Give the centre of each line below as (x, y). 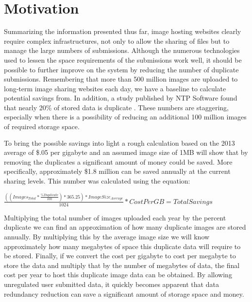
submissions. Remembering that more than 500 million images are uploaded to (121, 79)
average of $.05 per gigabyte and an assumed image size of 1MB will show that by (126, 152)
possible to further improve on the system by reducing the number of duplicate (121, 69)
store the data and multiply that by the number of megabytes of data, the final (122, 265)
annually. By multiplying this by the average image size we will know (107, 236)
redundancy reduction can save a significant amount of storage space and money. (124, 294)
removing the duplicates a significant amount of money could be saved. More (118, 161)
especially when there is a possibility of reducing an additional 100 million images (125, 117)
